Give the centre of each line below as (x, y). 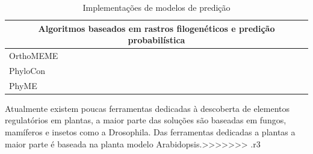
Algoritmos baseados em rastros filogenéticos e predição (156, 28)
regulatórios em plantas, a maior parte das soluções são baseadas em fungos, (146, 120)
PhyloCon (27, 70)
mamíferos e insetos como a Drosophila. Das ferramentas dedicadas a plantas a (150, 132)
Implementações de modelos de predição (156, 7)
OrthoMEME (34, 56)
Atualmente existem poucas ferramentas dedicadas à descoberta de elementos (147, 108)
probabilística (156, 40)
